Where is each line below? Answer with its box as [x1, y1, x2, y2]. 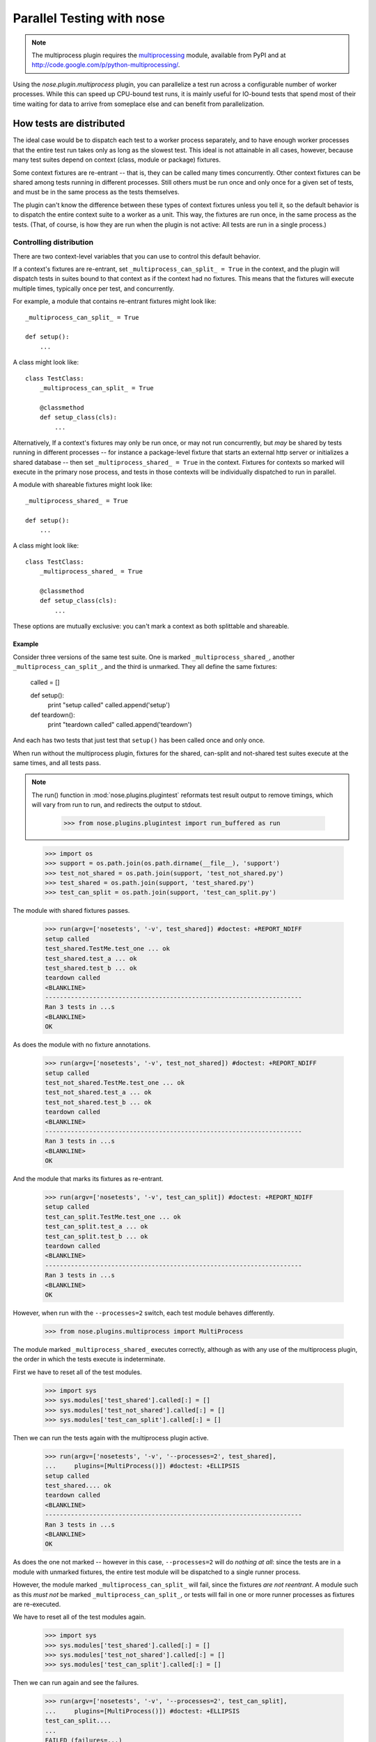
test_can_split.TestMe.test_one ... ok [45, 1212, 181, 1221]
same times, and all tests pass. [13, 759, 101, 767]
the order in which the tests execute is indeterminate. [13, 1355, 166, 1364]
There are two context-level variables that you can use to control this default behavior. [13, 252, 261, 261]
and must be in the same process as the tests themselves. [13, 188, 180, 196]
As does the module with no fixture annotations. [13, 1040, 151, 1049]
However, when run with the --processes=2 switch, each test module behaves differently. [13, 1309, 275, 1317]
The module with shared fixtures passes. [13, 907, 130, 915]
